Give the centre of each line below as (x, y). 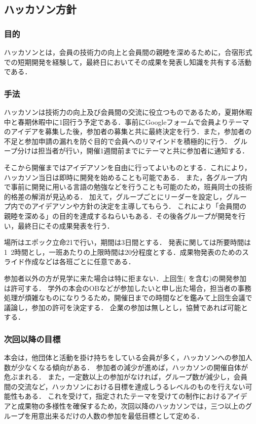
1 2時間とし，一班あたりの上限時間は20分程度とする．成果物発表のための (123, 252)
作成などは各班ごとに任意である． (80, 261)
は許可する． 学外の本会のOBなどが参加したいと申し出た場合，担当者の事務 (128, 288)
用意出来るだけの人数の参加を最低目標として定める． (117, 415)
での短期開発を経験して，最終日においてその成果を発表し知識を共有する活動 (128, 62)
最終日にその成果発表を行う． (66, 225)
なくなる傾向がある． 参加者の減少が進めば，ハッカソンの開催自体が (136, 367)
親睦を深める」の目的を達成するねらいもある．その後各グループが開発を (121, 215)
